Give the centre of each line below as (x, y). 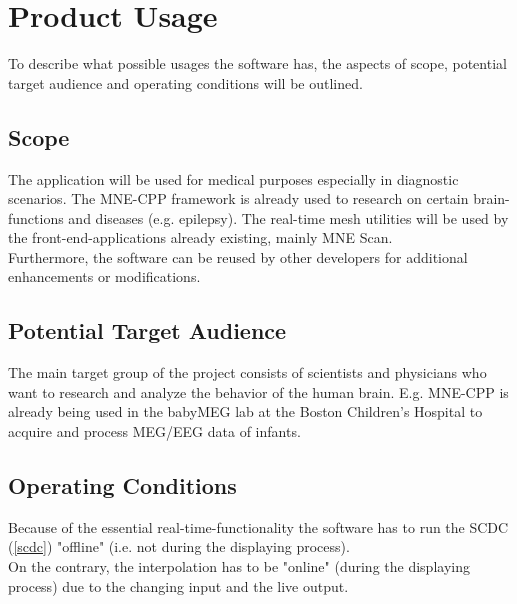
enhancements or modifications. (104, 276)
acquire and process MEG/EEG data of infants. (154, 431)
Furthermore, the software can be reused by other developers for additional (238, 256)
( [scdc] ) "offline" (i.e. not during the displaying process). (179, 546)
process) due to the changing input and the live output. (178, 585)
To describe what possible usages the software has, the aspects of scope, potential (257, 63)
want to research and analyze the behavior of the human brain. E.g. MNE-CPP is (258, 391)
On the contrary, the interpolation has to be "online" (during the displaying (239, 566)
